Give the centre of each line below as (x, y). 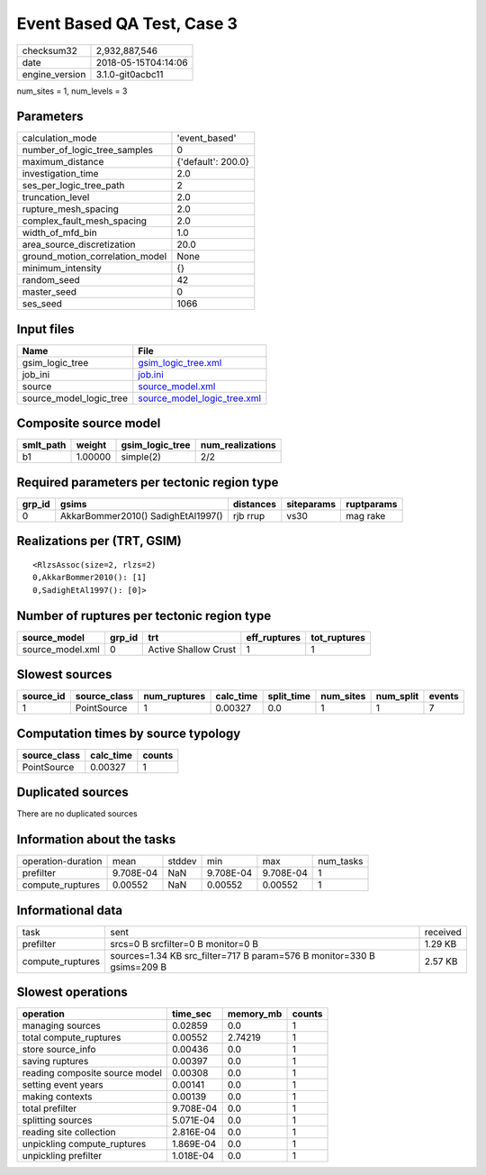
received (443, 932)
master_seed (49, 292)
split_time (289, 697)
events (444, 697)
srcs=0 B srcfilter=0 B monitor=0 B (184, 943)
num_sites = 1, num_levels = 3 (72, 91)
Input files (46, 329)
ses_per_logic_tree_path (73, 186)
